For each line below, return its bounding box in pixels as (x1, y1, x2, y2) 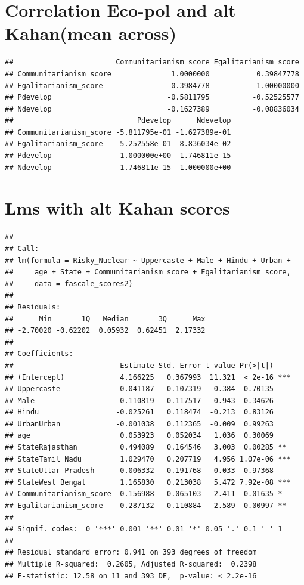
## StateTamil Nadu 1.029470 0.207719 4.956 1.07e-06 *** (5, 454, 291, 463)
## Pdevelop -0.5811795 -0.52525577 (5, 93, 299, 102)
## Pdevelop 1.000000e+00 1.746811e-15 (5, 151, 231, 160)
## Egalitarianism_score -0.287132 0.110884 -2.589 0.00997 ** (5, 502, 287, 510)
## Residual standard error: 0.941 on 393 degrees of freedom (5, 548, 257, 557)
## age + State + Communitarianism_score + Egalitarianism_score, (5, 268, 291, 277)
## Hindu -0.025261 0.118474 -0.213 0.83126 (5, 408, 274, 417)
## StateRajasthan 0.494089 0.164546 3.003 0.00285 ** (5, 443, 287, 452)
